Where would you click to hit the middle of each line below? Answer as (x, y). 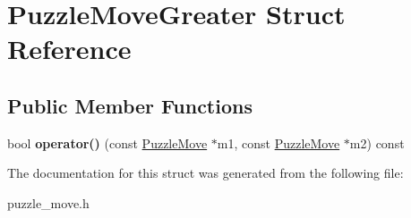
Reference (69, 49)
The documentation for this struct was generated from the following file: (205, 173)
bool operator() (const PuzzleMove (107, 143)
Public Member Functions (130, 105)
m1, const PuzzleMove (278, 143)
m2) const (377, 143)
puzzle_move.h (48, 202)
